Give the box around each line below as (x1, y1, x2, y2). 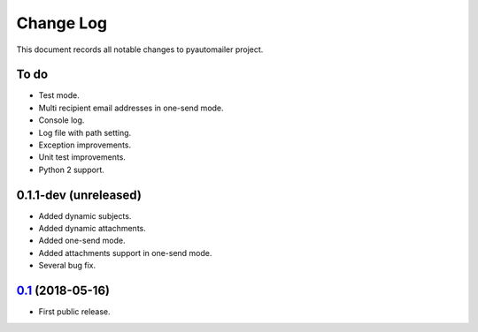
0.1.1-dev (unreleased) (16, 187, 142, 202)
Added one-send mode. (38, 235, 126, 246)
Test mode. (38, 90, 80, 101)
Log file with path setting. (38, 127, 132, 138)
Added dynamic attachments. (38, 223, 146, 234)
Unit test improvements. (38, 152, 126, 162)
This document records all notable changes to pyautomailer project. (16, 44, 264, 55)
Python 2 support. (38, 164, 105, 175)
